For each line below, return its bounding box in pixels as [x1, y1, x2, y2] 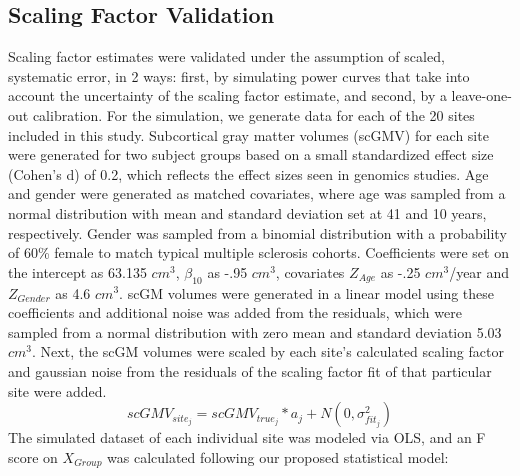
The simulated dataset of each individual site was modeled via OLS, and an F [8, 427, 486, 448]
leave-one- [451, 85, 512, 106]
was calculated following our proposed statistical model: [107, 446, 449, 467]
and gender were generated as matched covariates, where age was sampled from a [8, 183, 506, 204]
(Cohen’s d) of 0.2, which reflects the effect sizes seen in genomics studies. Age [8, 163, 489, 184]
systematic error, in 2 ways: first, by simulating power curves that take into [8, 65, 470, 86]
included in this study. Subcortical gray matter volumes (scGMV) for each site [8, 124, 489, 145]
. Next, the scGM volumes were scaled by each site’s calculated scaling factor [32, 341, 504, 362]
